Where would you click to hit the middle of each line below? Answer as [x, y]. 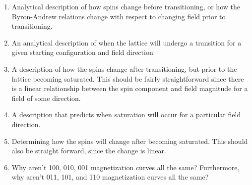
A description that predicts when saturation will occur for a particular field [126, 115]
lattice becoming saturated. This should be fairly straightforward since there [128, 78]
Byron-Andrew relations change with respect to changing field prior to [119, 16]
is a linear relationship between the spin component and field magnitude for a [130, 88]
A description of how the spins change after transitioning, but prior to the [124, 69]
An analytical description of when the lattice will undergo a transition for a [126, 42]
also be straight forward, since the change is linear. [89, 151]
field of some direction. [46, 98]
